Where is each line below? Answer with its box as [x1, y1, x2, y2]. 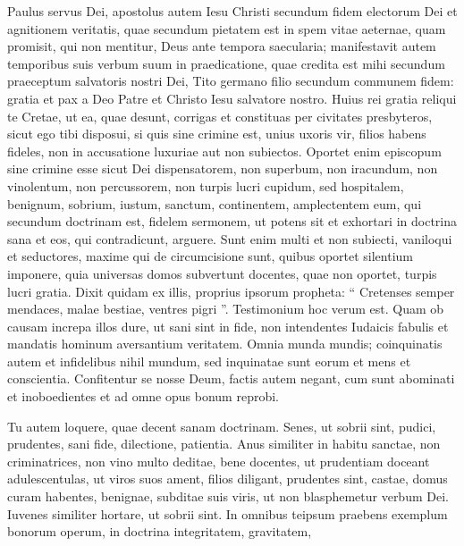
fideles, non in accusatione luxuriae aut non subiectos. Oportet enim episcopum [7, 141, 442, 160]
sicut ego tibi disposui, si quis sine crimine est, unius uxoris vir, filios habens [7, 124, 426, 143]
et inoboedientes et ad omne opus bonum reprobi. [7, 387, 279, 406]
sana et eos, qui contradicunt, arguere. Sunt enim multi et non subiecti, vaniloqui [7, 229, 452, 248]
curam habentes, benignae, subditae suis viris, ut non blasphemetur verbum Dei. [7, 487, 449, 506]
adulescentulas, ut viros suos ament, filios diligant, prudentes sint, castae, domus [7, 469, 448, 488]
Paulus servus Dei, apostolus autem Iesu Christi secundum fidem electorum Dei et [7, 2, 458, 20]
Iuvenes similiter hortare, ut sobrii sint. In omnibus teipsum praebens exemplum [7, 504, 448, 523]
